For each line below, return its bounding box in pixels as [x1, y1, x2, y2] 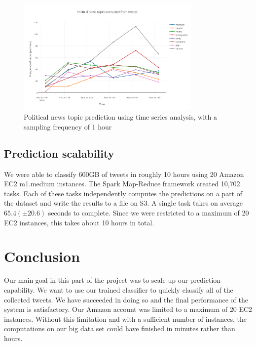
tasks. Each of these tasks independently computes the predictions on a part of [4, 188, 243, 198]
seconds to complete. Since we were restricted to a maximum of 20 [48, 208, 249, 217]
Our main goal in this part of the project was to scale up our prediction [4, 275, 221, 285]
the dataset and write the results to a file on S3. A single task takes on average [4, 198, 243, 208]
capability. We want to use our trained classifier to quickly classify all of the [4, 284, 233, 295]
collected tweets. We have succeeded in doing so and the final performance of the [4, 294, 248, 304]
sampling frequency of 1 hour [24, 121, 112, 131]
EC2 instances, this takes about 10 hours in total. [4, 217, 154, 227]
